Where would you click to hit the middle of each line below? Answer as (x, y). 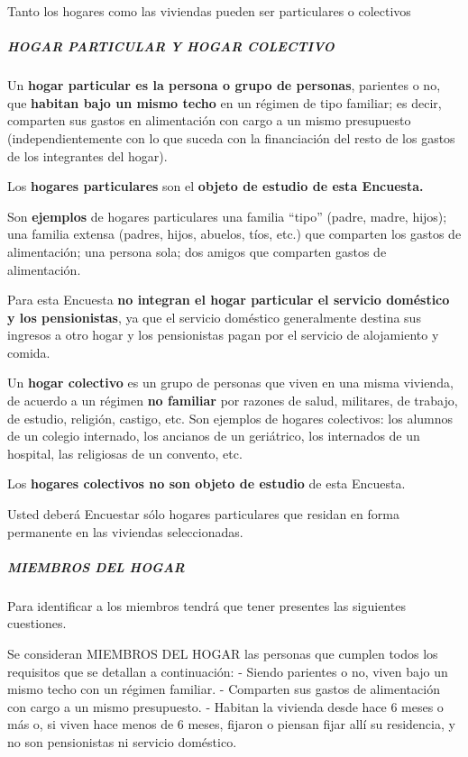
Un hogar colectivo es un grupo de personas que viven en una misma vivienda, (230, 383)
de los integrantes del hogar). (87, 155)
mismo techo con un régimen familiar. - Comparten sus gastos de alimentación (224, 689)
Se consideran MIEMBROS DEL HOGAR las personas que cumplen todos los (223, 653)
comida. (29, 352)
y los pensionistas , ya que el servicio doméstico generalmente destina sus (214, 317)
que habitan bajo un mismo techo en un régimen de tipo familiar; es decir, (225, 102)
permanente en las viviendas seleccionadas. (125, 531)
